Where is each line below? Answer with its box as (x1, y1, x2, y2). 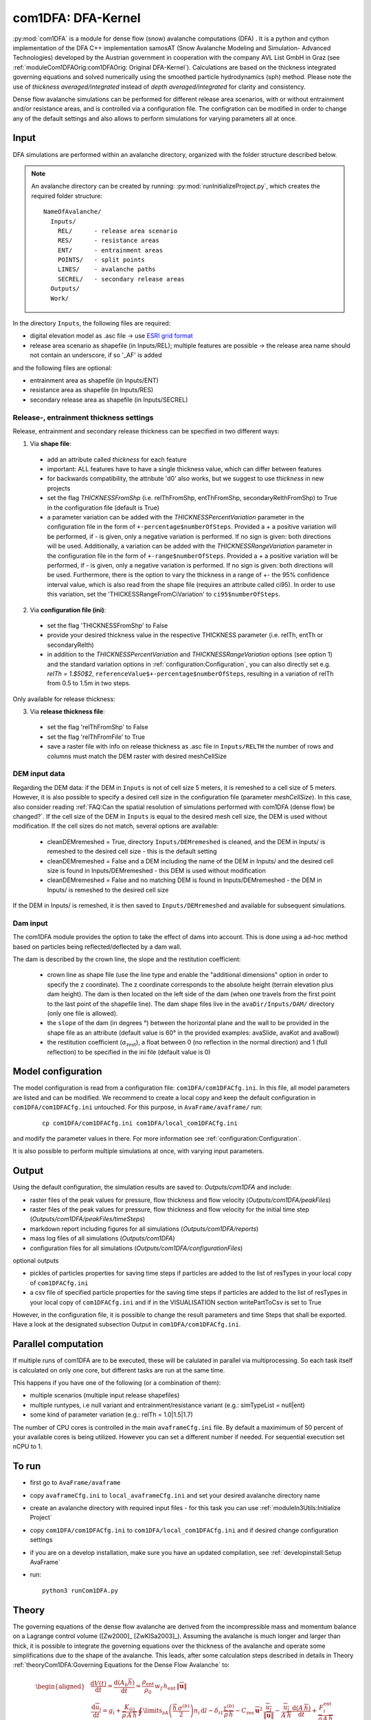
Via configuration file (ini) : (30, 605, 106, 614)
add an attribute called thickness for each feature (47, 455, 187, 464)
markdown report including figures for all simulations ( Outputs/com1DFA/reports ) (30, 1225, 259, 1233)
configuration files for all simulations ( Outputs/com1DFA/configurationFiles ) (30, 1244, 243, 1252)
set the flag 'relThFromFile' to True (47, 733, 146, 741)
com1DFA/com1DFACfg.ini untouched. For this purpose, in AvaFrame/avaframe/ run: (12, 1103, 262, 1111)
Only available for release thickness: (12, 695, 116, 703)
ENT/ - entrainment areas (57, 246, 164, 254)
